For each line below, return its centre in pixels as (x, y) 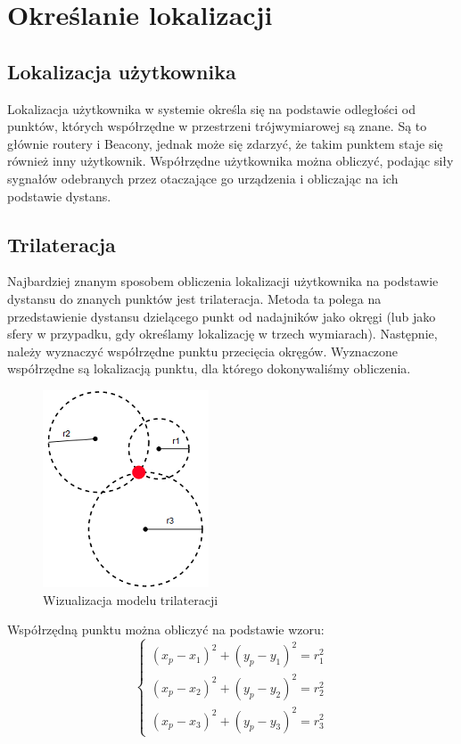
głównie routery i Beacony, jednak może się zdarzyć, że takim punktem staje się (225, 143)
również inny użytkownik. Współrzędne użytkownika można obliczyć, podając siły (230, 161)
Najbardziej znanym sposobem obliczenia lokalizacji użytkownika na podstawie (223, 281)
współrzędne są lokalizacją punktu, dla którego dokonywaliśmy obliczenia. (209, 368)
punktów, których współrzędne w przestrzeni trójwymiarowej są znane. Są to (217, 126)
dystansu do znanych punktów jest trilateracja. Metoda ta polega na (194, 298)
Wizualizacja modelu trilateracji (131, 599)
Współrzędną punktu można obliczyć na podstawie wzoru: (166, 630)
